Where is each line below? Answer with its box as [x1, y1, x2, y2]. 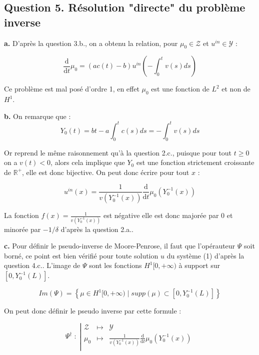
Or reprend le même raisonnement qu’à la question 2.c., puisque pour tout [4, 147, 232, 157]
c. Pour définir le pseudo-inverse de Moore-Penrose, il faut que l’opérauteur [4, 240, 235, 251]
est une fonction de [151, 83, 209, 94]
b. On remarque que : [4, 110, 71, 121]
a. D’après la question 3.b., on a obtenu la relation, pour [4, 37, 178, 48]
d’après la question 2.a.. [60, 223, 133, 234]
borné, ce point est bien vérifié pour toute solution [4, 250, 158, 260]
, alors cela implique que [50, 157, 125, 167]
